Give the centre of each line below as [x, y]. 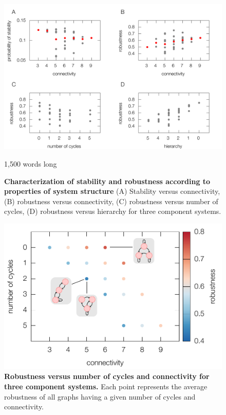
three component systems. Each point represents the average [106, 386]
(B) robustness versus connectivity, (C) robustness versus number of [111, 201]
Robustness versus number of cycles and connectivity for [107, 376]
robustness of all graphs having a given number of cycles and [100, 396]
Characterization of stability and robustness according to [107, 181]
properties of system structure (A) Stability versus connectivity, [112, 191]
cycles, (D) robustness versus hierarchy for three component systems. [113, 211]
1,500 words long [31, 163]
